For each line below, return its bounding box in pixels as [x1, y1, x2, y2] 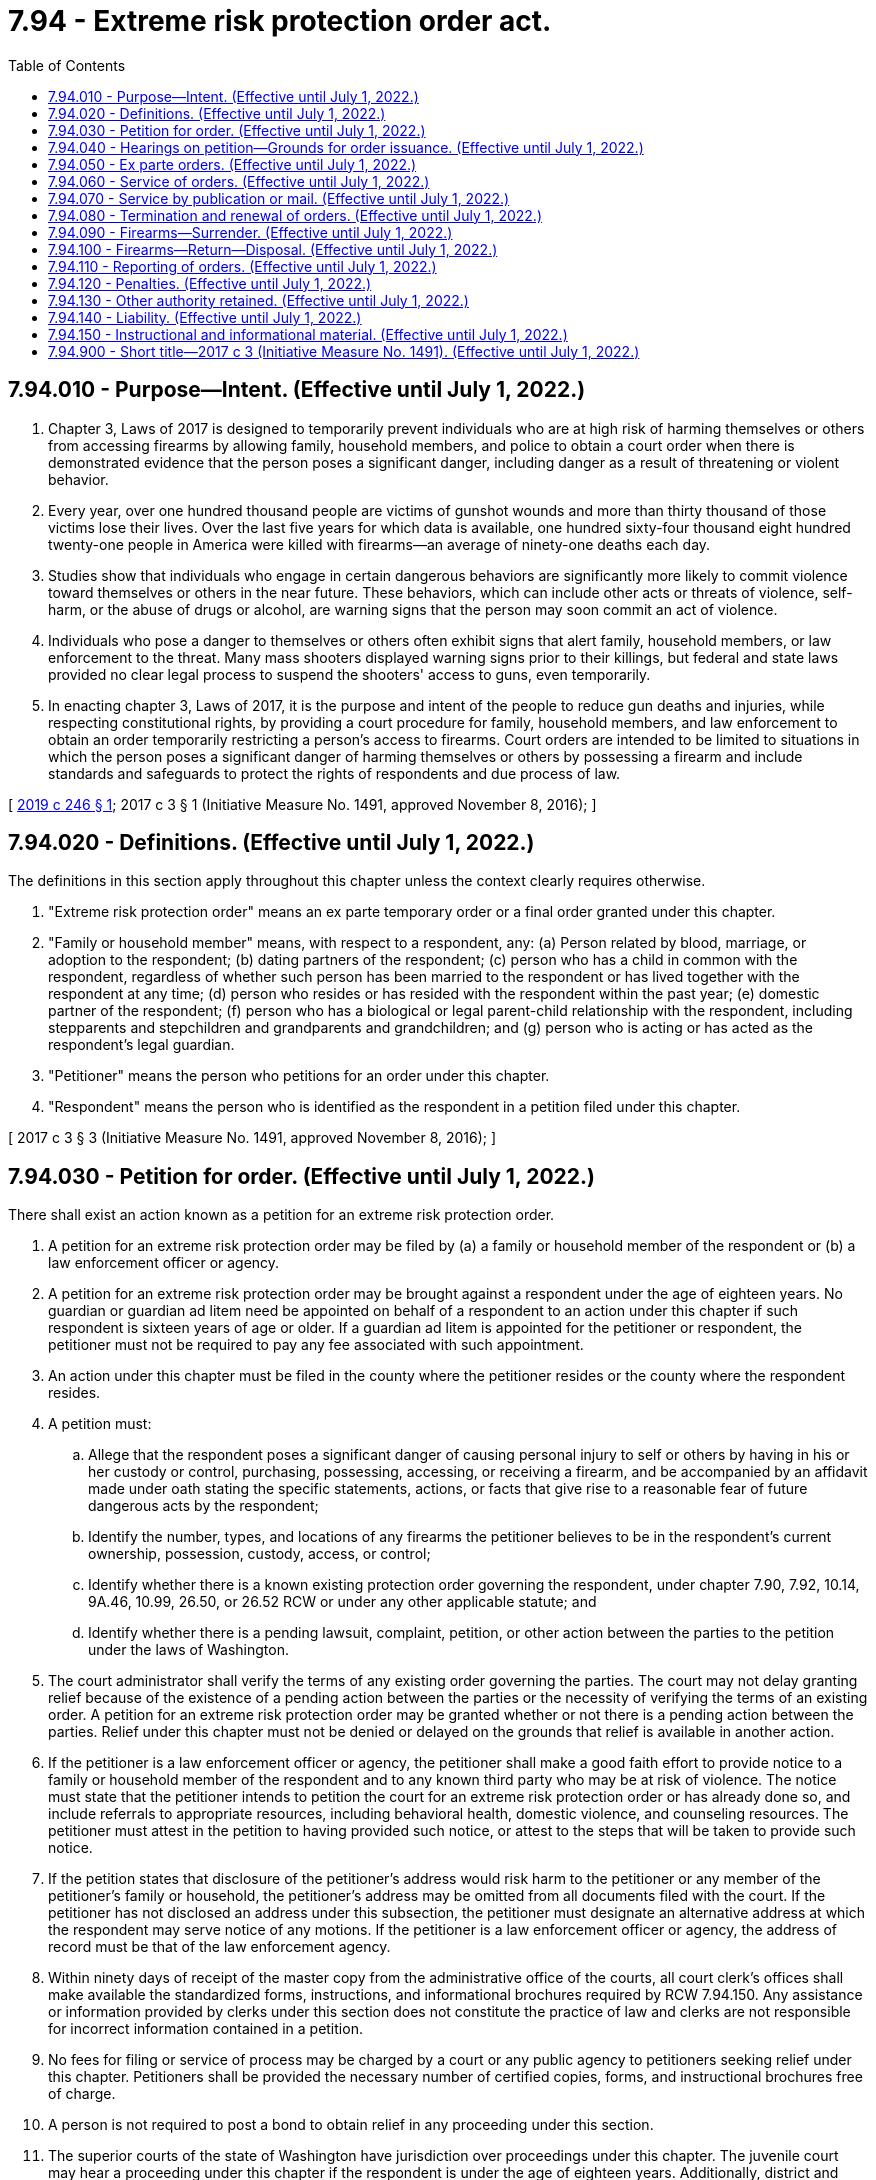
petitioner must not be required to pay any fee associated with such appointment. [48, 1336, 584, 1354]
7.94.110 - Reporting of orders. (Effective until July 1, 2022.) [48, 257, 437, 275]
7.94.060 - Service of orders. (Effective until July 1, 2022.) [48, 172, 430, 190]
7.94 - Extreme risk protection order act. [8, 4, 552, 38]
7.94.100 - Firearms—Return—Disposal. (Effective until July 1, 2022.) [48, 240, 498, 258]
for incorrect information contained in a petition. [48, 2020, 363, 2038]
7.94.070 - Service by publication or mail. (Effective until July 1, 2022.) [48, 189, 510, 207]
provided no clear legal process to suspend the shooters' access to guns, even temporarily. [48, 665, 651, 683]
